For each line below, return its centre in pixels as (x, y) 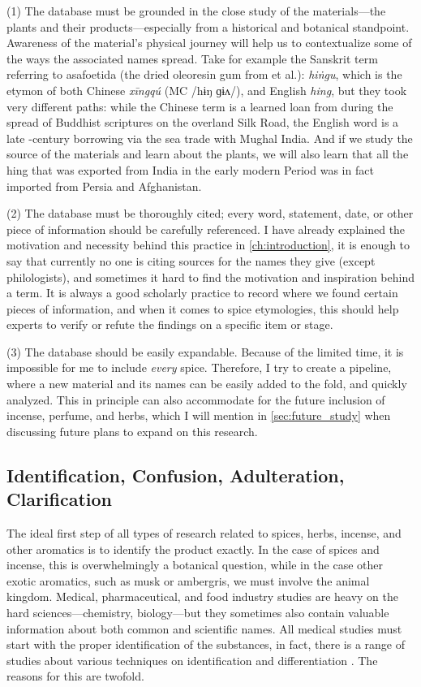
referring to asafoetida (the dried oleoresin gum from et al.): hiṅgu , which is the (204, 74)
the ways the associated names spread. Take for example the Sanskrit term (192, 58)
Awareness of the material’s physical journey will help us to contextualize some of (209, 43)
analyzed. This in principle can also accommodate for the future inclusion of (196, 399)
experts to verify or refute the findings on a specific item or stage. (170, 324)
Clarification (60, 499)
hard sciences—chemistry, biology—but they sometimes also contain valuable (198, 612)
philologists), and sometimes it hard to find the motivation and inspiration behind (210, 277)
